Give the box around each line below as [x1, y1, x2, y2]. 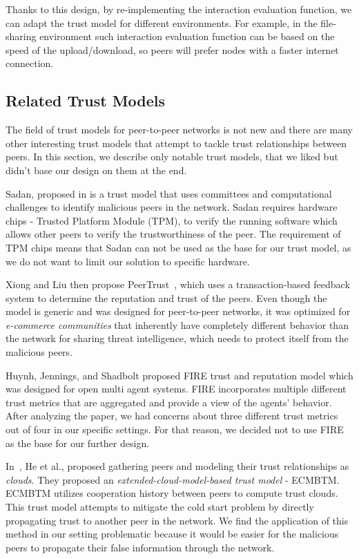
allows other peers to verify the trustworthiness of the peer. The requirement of [6, 227, 341, 241]
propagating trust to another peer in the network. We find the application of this [6, 513, 349, 527]
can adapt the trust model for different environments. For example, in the [6, 15, 318, 30]
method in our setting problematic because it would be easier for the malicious [6, 527, 339, 541]
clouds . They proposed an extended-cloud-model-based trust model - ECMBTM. [6, 472, 340, 486]
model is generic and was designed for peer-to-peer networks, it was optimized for [6, 304, 351, 319]
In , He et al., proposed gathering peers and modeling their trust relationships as [6, 459, 349, 473]
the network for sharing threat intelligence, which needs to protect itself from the [6, 331, 349, 345]
